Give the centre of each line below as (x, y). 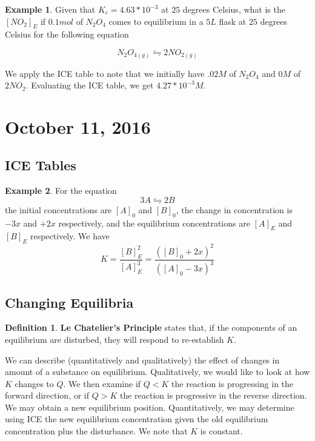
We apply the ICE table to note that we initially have (105, 73)
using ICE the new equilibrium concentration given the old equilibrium (137, 419)
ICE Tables (41, 165)
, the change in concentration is (234, 209)
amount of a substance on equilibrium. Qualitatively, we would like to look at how (157, 372)
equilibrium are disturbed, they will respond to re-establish (114, 339)
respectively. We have (70, 236)
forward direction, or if (47, 395)
